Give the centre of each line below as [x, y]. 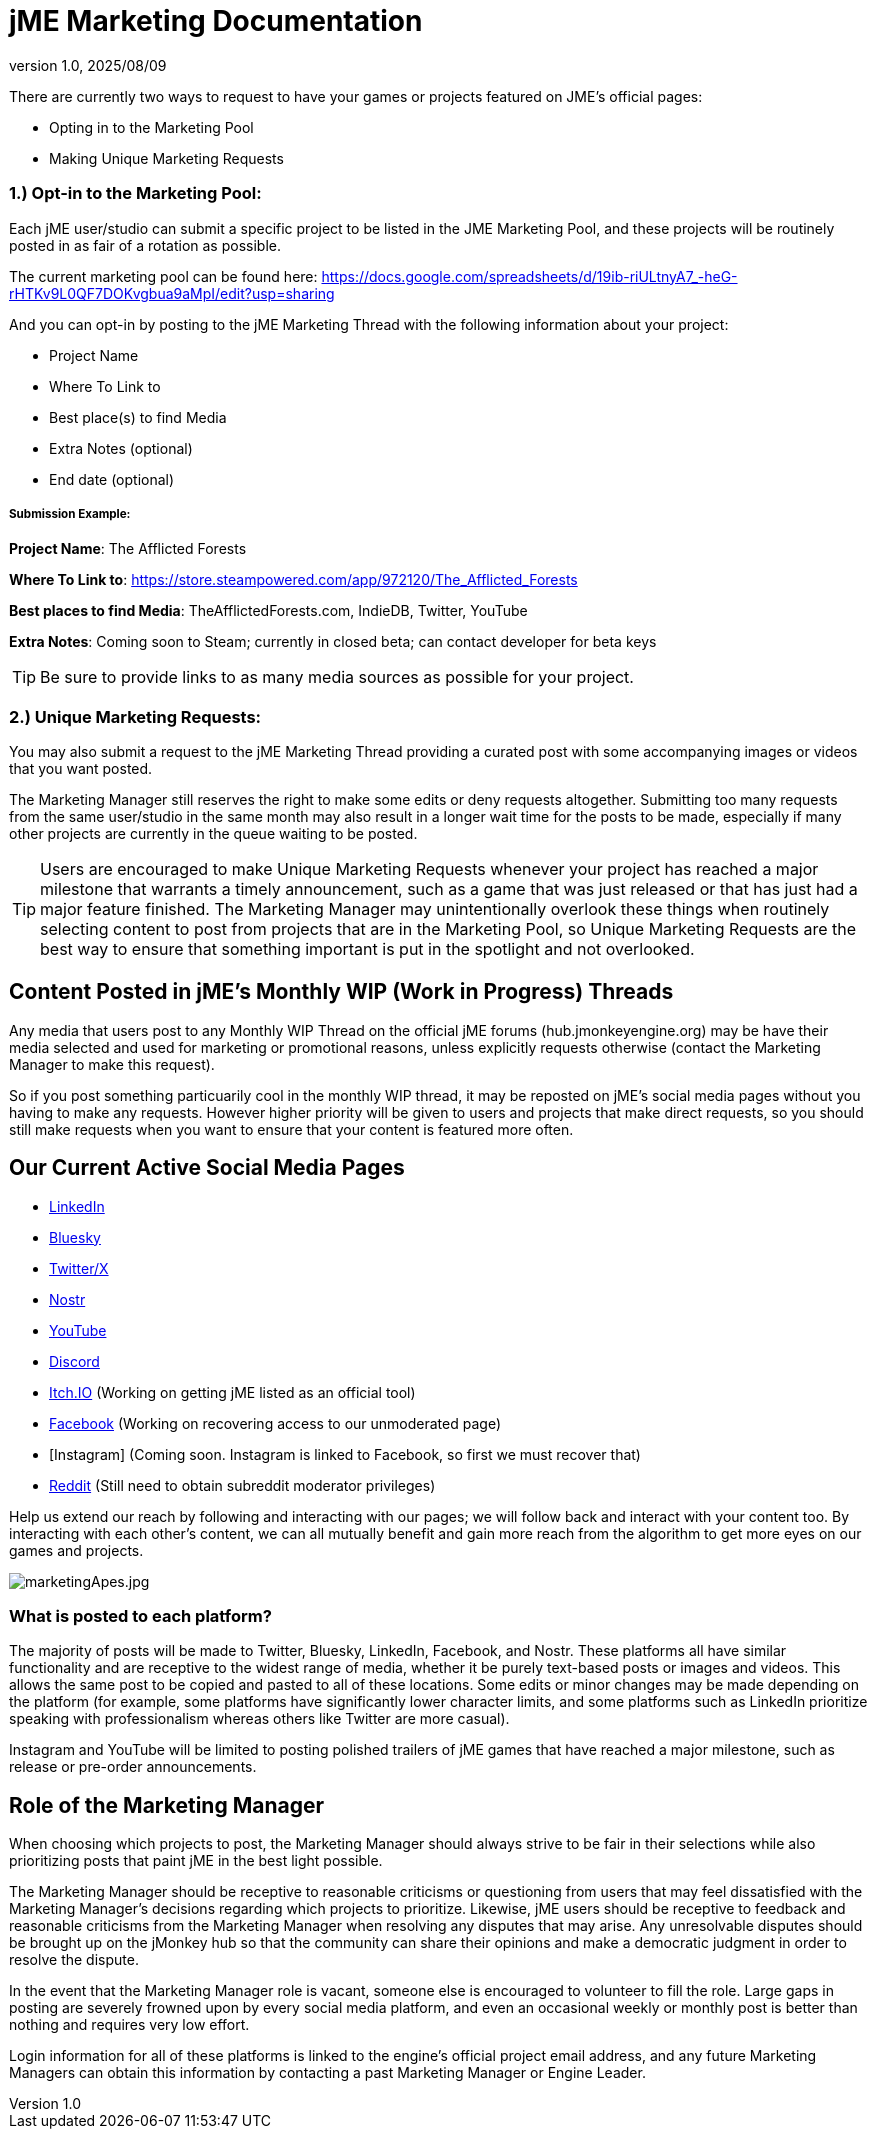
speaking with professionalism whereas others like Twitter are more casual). [259, 1719]
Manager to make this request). [112, 1064]
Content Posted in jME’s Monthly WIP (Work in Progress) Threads [341, 992]
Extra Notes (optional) [121, 448]
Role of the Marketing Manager [166, 1805]
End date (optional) [112, 479]
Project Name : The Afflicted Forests [128, 549]
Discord [74, 1361]
